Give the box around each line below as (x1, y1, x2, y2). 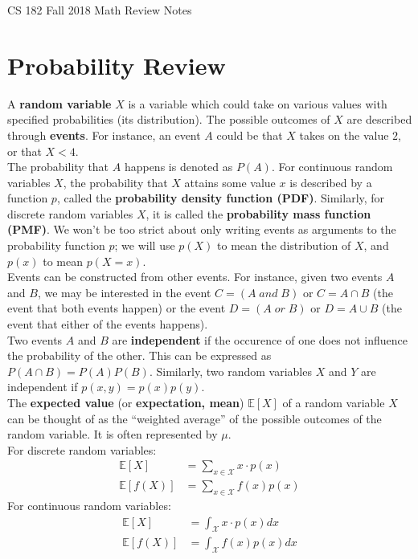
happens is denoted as (124, 158, 233, 175)
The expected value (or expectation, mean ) (7, 394, 244, 410)
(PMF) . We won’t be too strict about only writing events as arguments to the (7, 221, 396, 238)
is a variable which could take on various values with (128, 95, 387, 112)
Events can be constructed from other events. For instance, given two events (7, 268, 383, 285)
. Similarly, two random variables (149, 362, 312, 379)
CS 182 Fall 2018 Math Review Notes (7, 2, 192, 18)
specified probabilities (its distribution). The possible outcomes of (7, 111, 330, 128)
